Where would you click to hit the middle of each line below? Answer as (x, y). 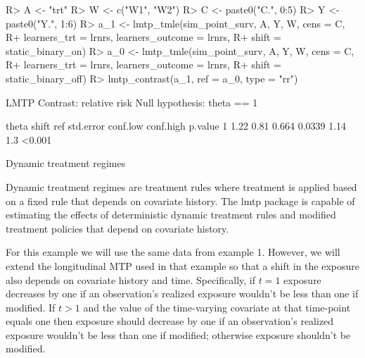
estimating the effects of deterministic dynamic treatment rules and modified (171, 215)
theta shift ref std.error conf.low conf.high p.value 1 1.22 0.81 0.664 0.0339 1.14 (176, 126)
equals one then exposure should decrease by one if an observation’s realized (170, 321)
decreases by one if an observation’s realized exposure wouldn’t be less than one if (182, 294)
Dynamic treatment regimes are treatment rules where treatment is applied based (181, 186)
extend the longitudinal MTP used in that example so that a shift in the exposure (183, 265)
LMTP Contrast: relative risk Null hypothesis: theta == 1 (132, 102)
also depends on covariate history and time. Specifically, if (130, 279)
